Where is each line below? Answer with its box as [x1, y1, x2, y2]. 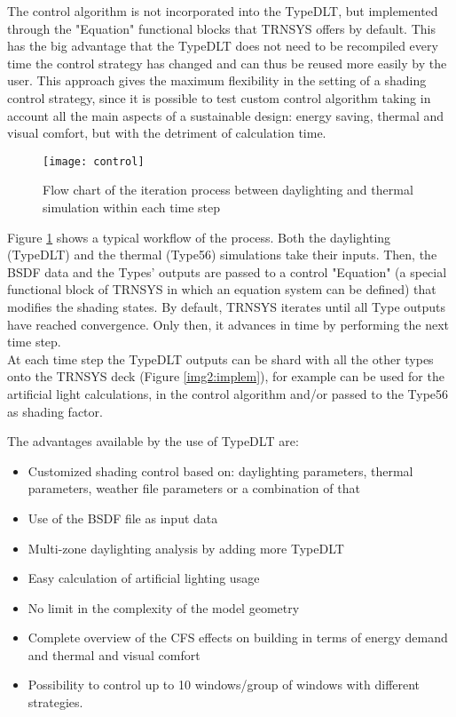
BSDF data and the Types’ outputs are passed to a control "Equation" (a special [7, 262, 447, 281]
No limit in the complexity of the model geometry [28, 598, 300, 617]
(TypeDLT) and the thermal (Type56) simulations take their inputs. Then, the [7, 245, 437, 264]
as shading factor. [7, 402, 103, 420]
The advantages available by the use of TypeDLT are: [7, 432, 299, 450]
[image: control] [43, 155, 145, 168]
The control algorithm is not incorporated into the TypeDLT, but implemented [7, 2, 438, 20]
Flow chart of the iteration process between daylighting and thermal [43, 180, 413, 199]
